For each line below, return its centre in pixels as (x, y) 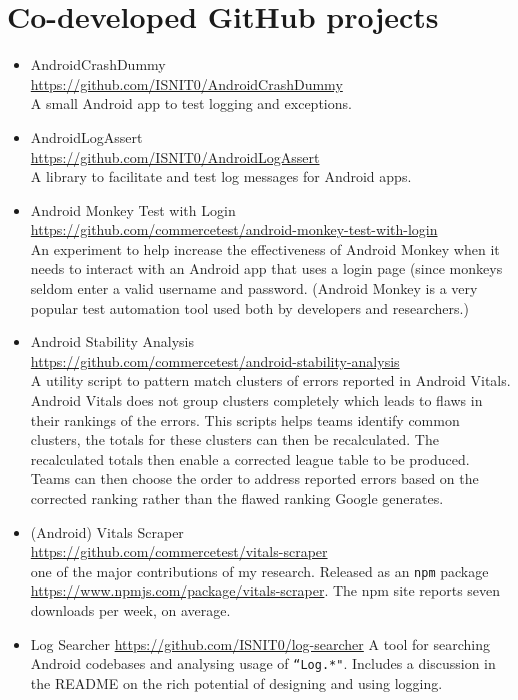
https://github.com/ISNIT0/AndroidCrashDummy (186, 83)
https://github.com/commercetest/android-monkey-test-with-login (234, 229)
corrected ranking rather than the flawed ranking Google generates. (237, 498)
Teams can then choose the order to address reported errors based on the (254, 478)
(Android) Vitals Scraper (107, 531)
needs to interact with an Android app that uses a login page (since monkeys (266, 268)
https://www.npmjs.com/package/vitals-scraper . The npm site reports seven (265, 590)
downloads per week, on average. (130, 610)
